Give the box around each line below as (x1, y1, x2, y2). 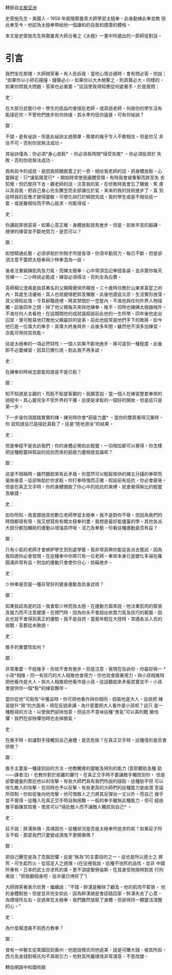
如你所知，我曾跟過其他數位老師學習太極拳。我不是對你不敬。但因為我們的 (5, 512, 162, 518)
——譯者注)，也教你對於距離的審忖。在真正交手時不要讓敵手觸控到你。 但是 (5, 771, 165, 777)
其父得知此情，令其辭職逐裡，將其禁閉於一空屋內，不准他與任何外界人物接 (5, 297, 162, 304)
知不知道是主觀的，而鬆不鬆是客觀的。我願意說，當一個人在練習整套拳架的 (5, 391, 162, 397)
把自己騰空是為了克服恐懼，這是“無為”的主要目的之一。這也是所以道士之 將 (5, 853, 163, 860)
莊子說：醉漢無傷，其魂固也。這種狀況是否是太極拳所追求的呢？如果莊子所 (5, 825, 162, 831)
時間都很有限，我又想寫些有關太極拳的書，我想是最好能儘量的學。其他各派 (5, 518, 162, 524)
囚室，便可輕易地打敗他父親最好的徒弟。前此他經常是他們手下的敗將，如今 (5, 317, 162, 323)
